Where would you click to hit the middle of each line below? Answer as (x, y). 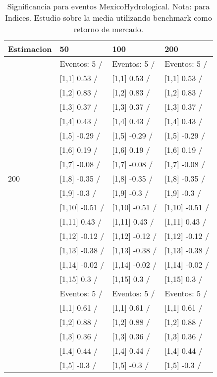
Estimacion (30, 49)
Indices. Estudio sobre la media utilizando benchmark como (108, 18)
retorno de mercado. (108, 29)
